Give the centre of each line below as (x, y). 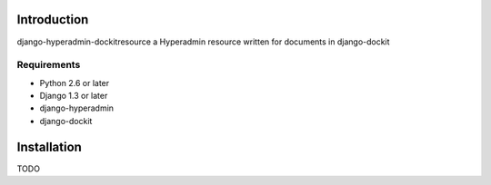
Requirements (49, 65)
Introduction (53, 19)
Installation (49, 146)
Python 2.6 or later (75, 83)
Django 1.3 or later (74, 96)
